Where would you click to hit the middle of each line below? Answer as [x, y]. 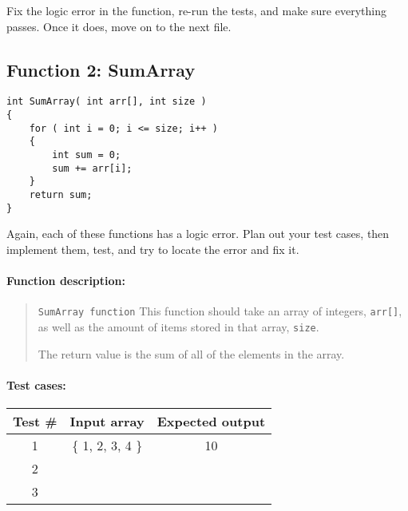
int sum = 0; [87, 155]
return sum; [61, 194]
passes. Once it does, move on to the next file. [119, 26]
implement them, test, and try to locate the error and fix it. [153, 249]
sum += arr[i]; [92, 168]
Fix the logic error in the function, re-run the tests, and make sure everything [196, 10]
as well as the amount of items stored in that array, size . [178, 326]
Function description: [66, 281]
